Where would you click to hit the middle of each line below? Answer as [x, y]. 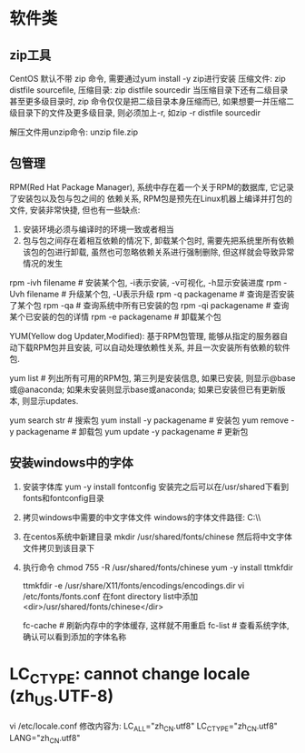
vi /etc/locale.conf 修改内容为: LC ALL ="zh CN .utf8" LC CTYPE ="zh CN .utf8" [144, 727]
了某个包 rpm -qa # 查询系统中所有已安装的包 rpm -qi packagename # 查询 [149, 305]
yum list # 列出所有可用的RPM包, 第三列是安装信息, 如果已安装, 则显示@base [152, 377]
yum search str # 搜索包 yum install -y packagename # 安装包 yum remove [149, 420]
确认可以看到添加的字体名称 [74, 637]
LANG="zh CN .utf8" [45, 739]
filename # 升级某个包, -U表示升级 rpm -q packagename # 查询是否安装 [161, 294]
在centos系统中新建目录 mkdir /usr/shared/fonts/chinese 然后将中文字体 [157, 537]
